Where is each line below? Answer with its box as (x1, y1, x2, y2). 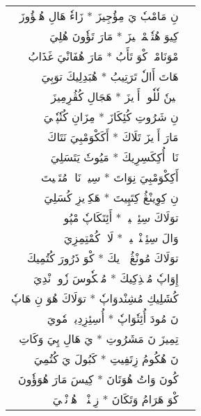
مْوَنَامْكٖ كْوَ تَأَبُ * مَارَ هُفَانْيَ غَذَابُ (28, 48, 179, 64)
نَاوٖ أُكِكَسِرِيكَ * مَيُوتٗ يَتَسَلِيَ (50, 149, 179, 165)
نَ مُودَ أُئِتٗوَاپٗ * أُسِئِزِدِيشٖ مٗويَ (47, 310, 179, 326)
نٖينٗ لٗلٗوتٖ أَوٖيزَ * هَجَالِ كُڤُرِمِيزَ (51, 88, 179, 104)
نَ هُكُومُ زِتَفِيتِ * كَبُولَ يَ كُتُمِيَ (33, 351, 179, 367)
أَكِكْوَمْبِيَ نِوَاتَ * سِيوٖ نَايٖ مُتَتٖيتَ (40, 169, 179, 185)
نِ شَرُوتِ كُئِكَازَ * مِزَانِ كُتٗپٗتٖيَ (43, 109, 179, 125)
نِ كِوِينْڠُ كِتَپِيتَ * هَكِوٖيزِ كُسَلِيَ (44, 189, 179, 205)
